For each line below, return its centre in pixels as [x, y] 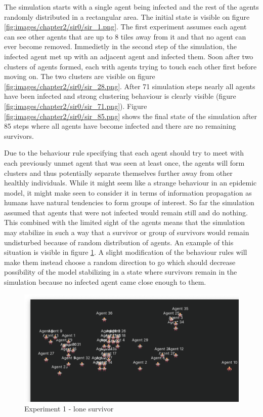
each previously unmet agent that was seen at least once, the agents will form [124, 162]
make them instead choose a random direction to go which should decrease [120, 262]
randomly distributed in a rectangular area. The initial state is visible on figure [127, 16]
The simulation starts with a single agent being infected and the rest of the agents [131, 7]
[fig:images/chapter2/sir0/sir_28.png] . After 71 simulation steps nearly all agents [130, 86]
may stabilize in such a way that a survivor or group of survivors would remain [127, 232]
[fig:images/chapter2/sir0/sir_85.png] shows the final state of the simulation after [131, 116]
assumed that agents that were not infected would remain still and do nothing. [126, 212]
